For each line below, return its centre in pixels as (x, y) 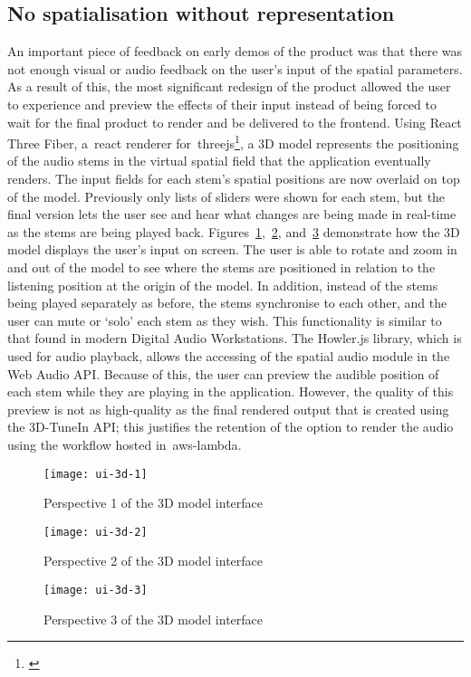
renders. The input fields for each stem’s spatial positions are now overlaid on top (234, 179)
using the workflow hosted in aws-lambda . (125, 444)
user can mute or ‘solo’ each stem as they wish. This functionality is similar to (225, 320)
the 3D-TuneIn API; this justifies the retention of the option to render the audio (231, 427)
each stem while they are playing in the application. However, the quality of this (231, 391)
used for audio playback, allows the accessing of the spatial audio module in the (229, 355)
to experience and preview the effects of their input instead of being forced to (222, 104)
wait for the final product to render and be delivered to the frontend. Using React (235, 122)
